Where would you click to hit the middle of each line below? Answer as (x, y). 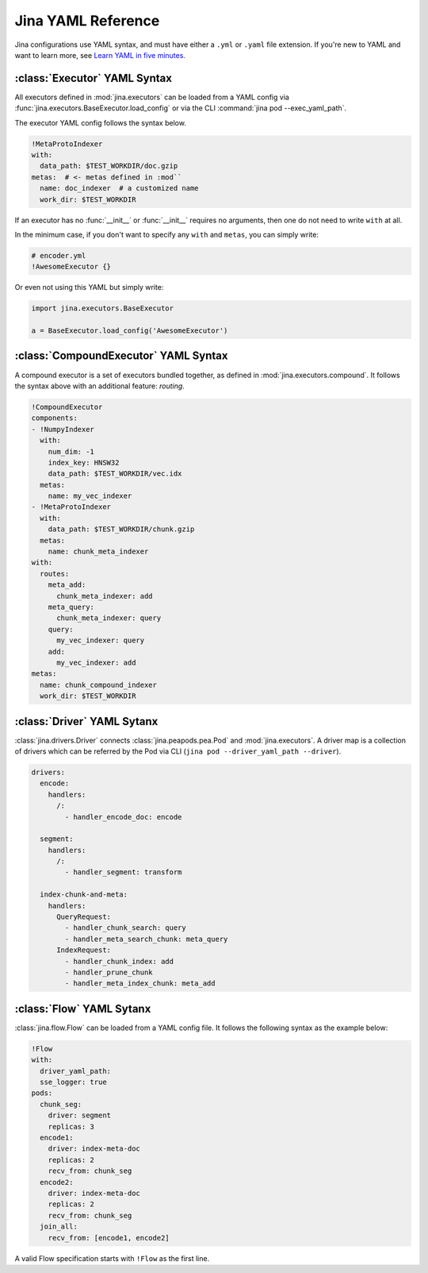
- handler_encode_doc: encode (123, 817)
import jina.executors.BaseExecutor (103, 309)
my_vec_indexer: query (101, 640)
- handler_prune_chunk (109, 972)
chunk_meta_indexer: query (109, 618)
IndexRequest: (84, 950)
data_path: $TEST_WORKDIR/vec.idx (115, 474)
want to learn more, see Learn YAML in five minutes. (100, 55)
